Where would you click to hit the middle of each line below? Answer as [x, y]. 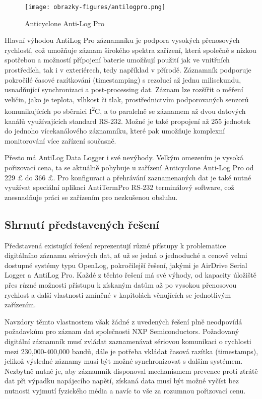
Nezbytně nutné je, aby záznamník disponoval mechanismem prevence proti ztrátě [131, 371]
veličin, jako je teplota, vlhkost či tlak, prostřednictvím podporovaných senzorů [127, 99]
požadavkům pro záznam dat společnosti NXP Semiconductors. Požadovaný [122, 331]
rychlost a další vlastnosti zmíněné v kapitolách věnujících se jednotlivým [118, 294]
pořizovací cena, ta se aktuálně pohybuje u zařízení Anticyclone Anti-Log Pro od [129, 168]
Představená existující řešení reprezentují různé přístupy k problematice [115, 245]
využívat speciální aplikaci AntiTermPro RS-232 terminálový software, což [119, 187]
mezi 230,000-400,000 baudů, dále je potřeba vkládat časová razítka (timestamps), [132, 351]
